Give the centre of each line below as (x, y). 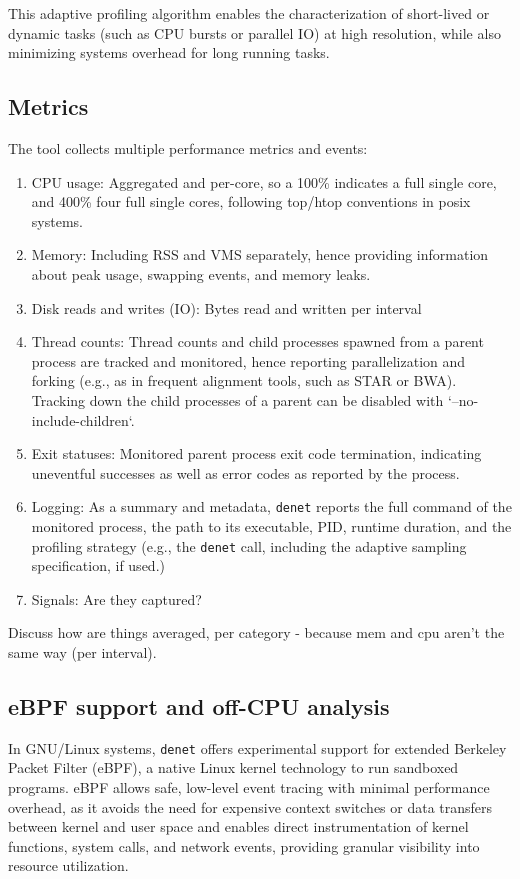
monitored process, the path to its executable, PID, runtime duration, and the (271, 525)
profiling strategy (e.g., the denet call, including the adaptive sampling (249, 545)
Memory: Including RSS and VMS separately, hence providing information (260, 254)
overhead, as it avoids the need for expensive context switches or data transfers (250, 806)
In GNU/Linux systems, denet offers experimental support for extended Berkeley (257, 747)
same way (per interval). (82, 651)
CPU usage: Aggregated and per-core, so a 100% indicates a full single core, (264, 181)
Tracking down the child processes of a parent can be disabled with (237, 399)
